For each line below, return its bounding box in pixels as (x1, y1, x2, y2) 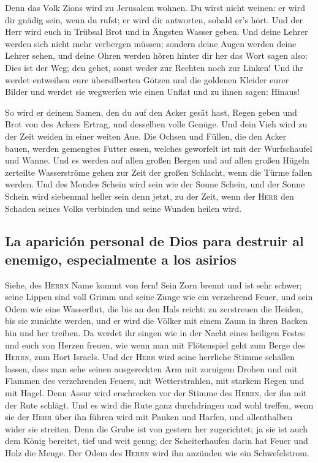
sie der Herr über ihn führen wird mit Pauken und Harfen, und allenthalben (5, 410, 293, 423)
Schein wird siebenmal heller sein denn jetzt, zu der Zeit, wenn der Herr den (5, 189, 294, 202)
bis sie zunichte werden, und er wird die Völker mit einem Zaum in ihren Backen (5, 314, 308, 327)
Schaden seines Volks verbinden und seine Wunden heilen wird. (5, 201, 242, 214)
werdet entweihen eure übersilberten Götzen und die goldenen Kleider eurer (5, 73, 289, 86)
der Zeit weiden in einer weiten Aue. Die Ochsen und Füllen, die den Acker (5, 129, 287, 142)
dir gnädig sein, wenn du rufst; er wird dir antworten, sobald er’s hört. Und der (5, 13, 303, 26)
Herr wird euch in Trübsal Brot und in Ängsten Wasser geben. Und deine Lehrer (5, 25, 308, 38)
